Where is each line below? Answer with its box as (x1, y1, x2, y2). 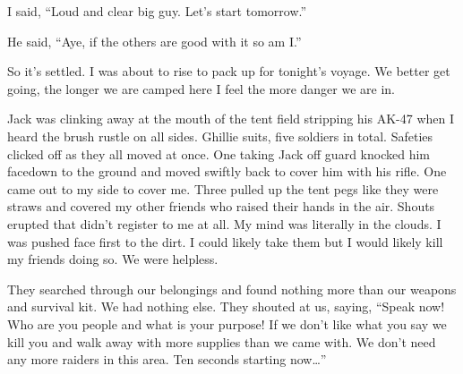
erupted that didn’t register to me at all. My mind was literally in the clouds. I (7, 214, 442, 233)
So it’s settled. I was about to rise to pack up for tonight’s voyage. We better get (7, 62, 450, 81)
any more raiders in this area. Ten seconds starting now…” (7, 350, 327, 369)
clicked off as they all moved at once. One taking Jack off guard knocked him (7, 144, 430, 163)
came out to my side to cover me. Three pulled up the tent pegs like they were (7, 179, 439, 198)
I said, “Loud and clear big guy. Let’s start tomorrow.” (7, 2, 307, 20)
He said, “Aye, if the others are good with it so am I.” (7, 31, 302, 50)
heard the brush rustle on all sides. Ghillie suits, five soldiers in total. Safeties (7, 126, 433, 145)
